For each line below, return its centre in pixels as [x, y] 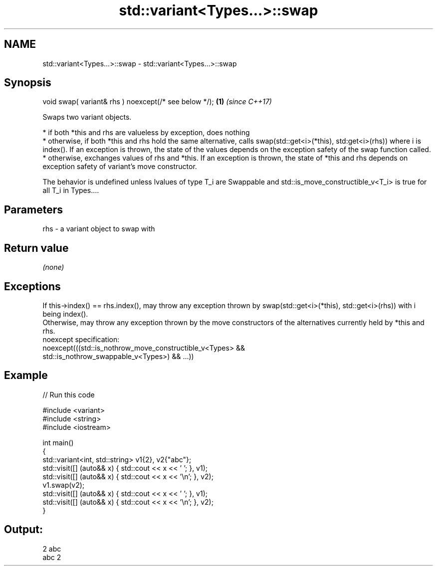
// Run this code [69, 394]
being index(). [65, 314]
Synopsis [28, 83]
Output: [23, 530]
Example [26, 376]
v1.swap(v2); [64, 485]
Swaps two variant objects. [87, 117]
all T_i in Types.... [71, 190]
